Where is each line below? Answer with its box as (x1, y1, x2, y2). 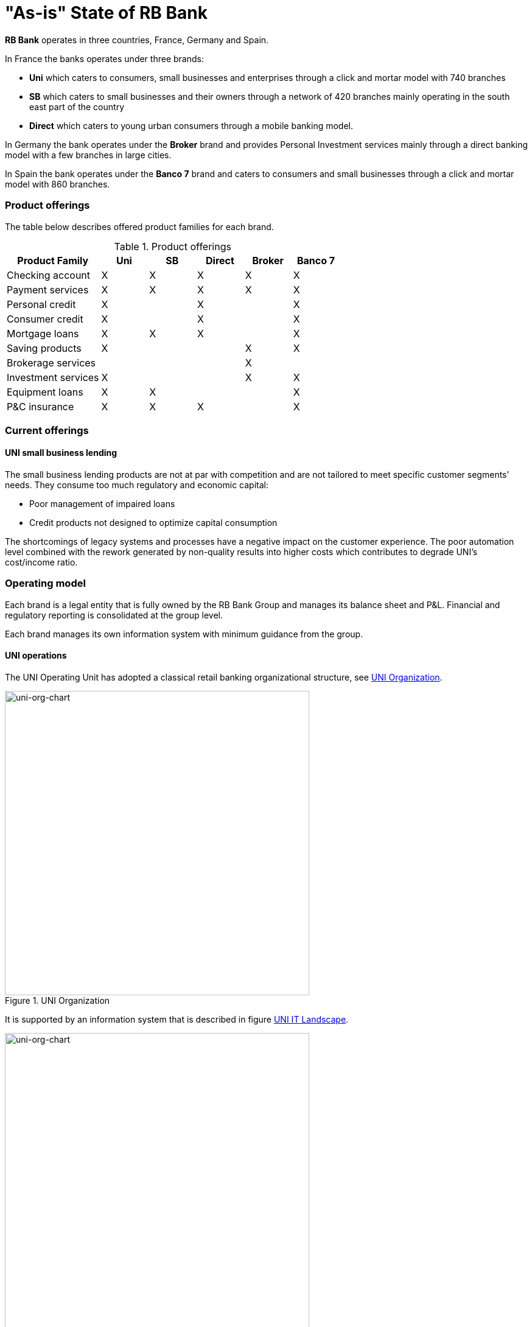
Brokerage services (7, 356, 96, 369)
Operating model (5, 577, 86, 590)
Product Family (17, 254, 89, 267)
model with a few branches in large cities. (5, 149, 172, 160)
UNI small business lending (5, 447, 117, 458)
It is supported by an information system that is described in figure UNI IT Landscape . (5, 1014, 349, 1025)
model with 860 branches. (5, 178, 110, 189)
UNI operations (5, 650, 67, 661)
